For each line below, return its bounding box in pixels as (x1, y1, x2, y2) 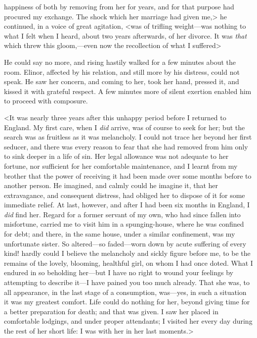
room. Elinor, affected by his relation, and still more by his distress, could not (4, 66, 240, 77)
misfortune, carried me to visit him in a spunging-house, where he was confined (4, 219, 244, 229)
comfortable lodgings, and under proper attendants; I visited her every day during (4, 316, 253, 326)
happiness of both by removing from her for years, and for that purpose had (4, 1, 234, 11)
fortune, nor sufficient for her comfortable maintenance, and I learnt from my (4, 160, 238, 171)
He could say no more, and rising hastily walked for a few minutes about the (4, 56, 236, 67)
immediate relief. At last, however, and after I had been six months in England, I (4, 199, 250, 210)
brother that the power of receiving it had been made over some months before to (4, 170, 252, 181)
